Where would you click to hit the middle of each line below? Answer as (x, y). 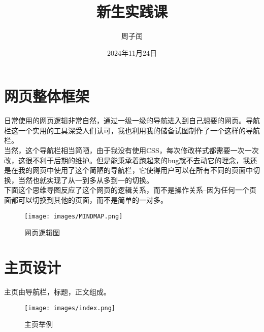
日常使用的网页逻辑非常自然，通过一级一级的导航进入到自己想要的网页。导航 (132, 120)
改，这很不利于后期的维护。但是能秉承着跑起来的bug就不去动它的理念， (124, 160)
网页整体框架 (47, 96)
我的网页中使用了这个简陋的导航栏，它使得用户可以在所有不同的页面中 (135, 170)
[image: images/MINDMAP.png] (74, 216)
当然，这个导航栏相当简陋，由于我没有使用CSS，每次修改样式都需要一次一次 (131, 150)
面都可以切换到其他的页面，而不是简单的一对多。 (86, 200)
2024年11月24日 (132, 52)
